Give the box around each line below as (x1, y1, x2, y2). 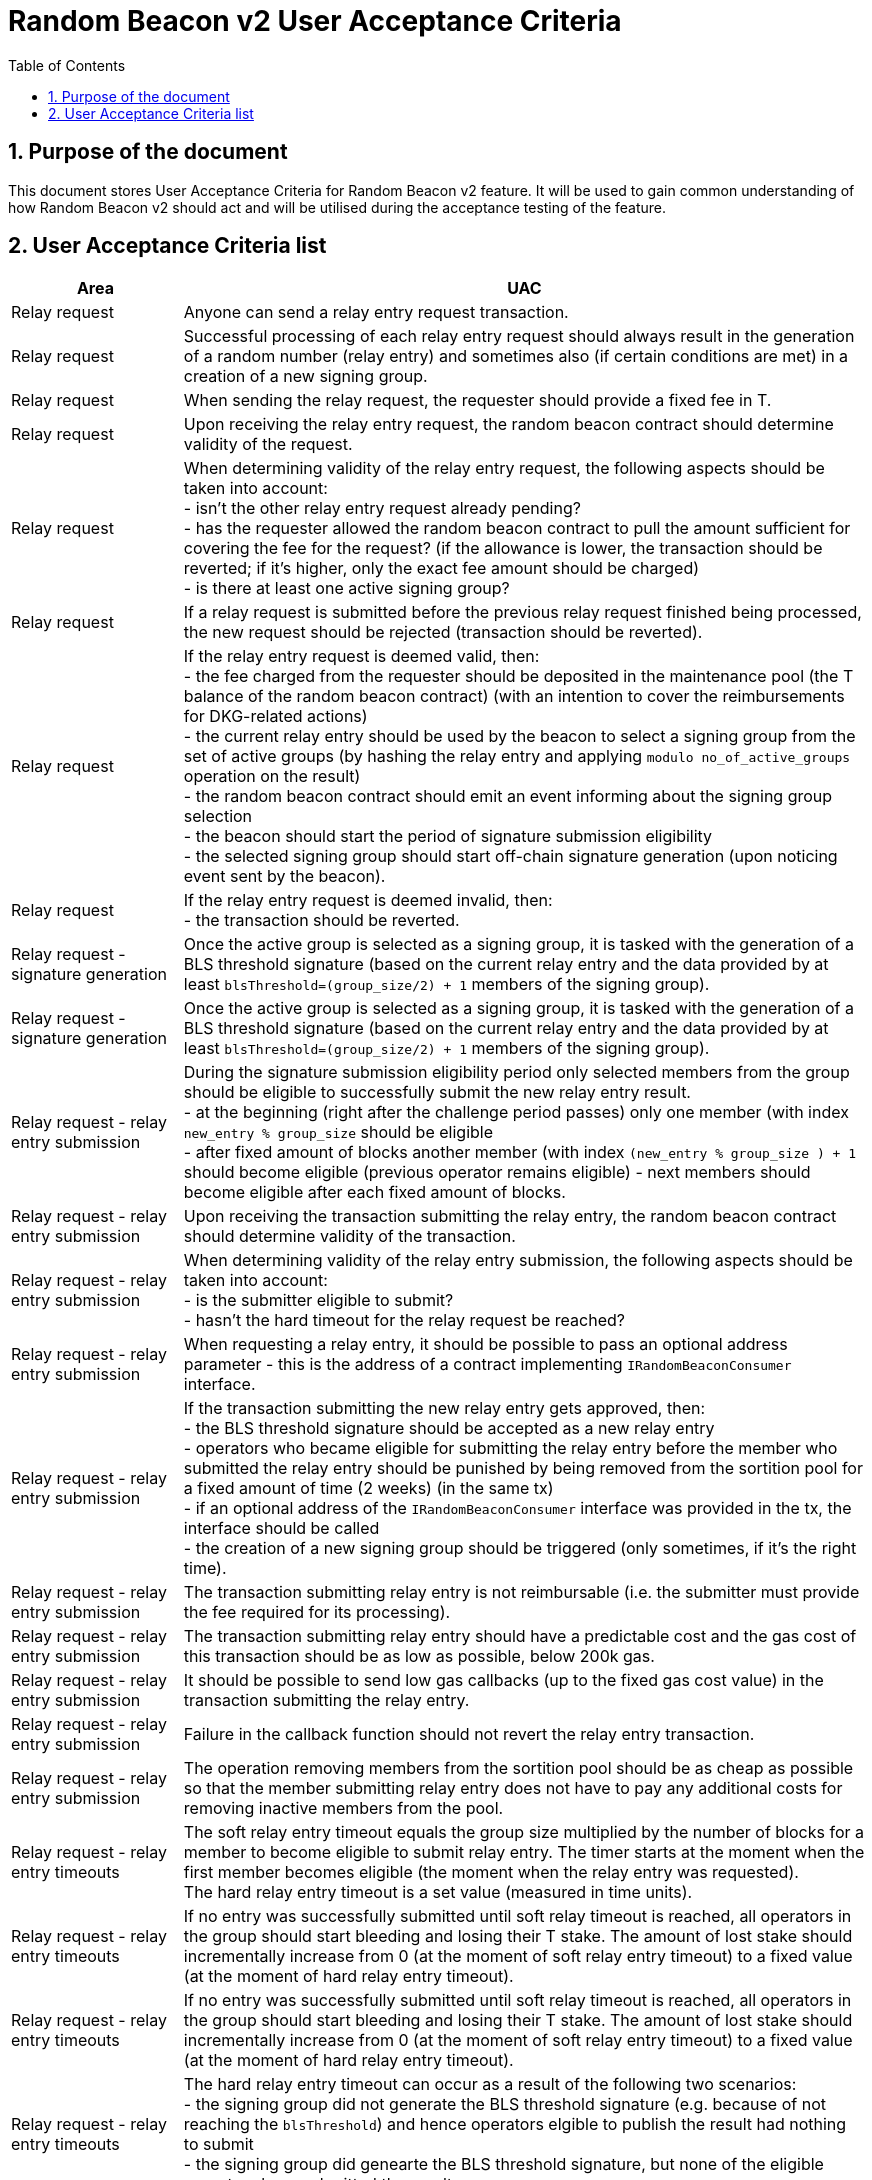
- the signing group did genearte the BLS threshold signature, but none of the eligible (183, 2154, 824, 2175)
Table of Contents (8, 56, 126, 74)
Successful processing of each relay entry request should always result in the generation (183, 326, 855, 347)
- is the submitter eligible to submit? (183, 1290, 454, 1311)
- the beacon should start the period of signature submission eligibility (183, 826, 713, 847)
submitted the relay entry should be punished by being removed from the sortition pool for (183, 1458, 863, 1479)
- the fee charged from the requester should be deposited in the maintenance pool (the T (183, 666, 854, 687)
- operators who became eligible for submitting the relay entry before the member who (183, 1438, 838, 1459)
